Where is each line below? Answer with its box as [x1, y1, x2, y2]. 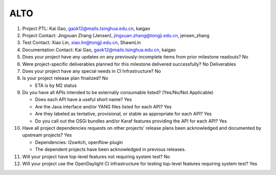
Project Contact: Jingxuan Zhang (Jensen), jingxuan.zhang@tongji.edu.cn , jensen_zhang [22, 32, 210, 38]
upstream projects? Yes [22, 132, 72, 138]
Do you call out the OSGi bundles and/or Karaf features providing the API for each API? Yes [35, 118, 227, 124]
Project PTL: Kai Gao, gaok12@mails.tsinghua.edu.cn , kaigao [22, 25, 150, 32]
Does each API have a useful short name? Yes [35, 97, 132, 103]
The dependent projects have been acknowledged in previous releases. [35, 147, 186, 153]
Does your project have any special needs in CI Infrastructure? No [22, 68, 161, 74]
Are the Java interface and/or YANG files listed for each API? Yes [35, 103, 172, 109]
